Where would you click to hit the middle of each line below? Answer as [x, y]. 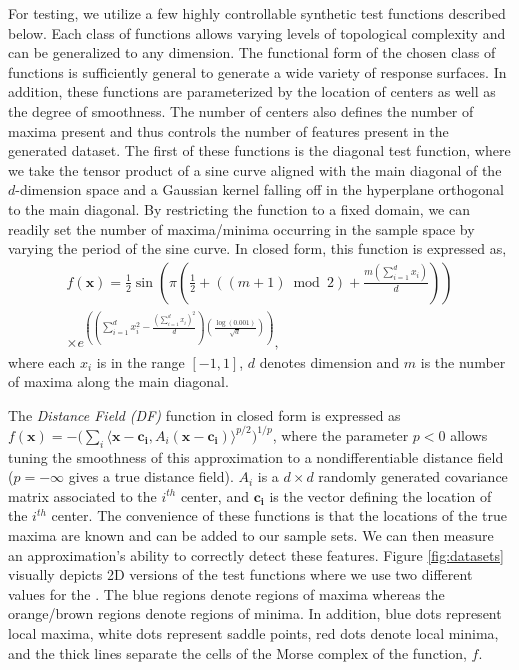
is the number [463, 361]
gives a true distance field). [151, 476]
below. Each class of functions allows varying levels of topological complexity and [257, 32]
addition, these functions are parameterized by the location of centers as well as [252, 91]
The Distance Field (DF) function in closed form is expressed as [204, 414]
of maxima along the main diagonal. [118, 381]
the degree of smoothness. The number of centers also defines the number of [241, 110]
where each [42, 361]
